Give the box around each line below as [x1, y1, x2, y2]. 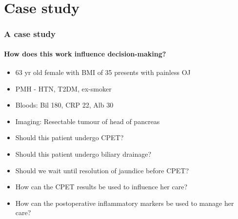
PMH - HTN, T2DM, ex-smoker [15, 83, 112, 93]
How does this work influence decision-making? [4, 48, 166, 58]
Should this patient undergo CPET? [15, 132, 124, 143]
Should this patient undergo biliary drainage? [15, 148, 152, 159]
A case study [4, 28, 56, 40]
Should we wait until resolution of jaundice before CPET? [15, 165, 189, 175]
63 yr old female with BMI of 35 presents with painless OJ [15, 67, 191, 77]
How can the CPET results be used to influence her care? [15, 182, 188, 192]
